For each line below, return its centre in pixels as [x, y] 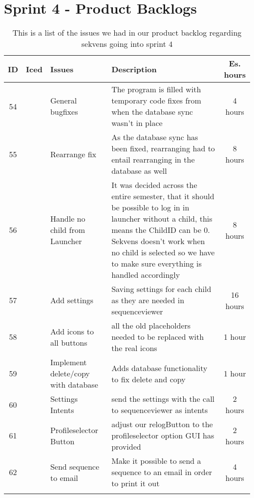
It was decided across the [154, 185]
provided [126, 447]
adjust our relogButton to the [162, 424]
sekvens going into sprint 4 [127, 44]
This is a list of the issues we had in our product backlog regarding [127, 33]
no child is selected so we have [163, 252]
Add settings [72, 300]
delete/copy [70, 373]
